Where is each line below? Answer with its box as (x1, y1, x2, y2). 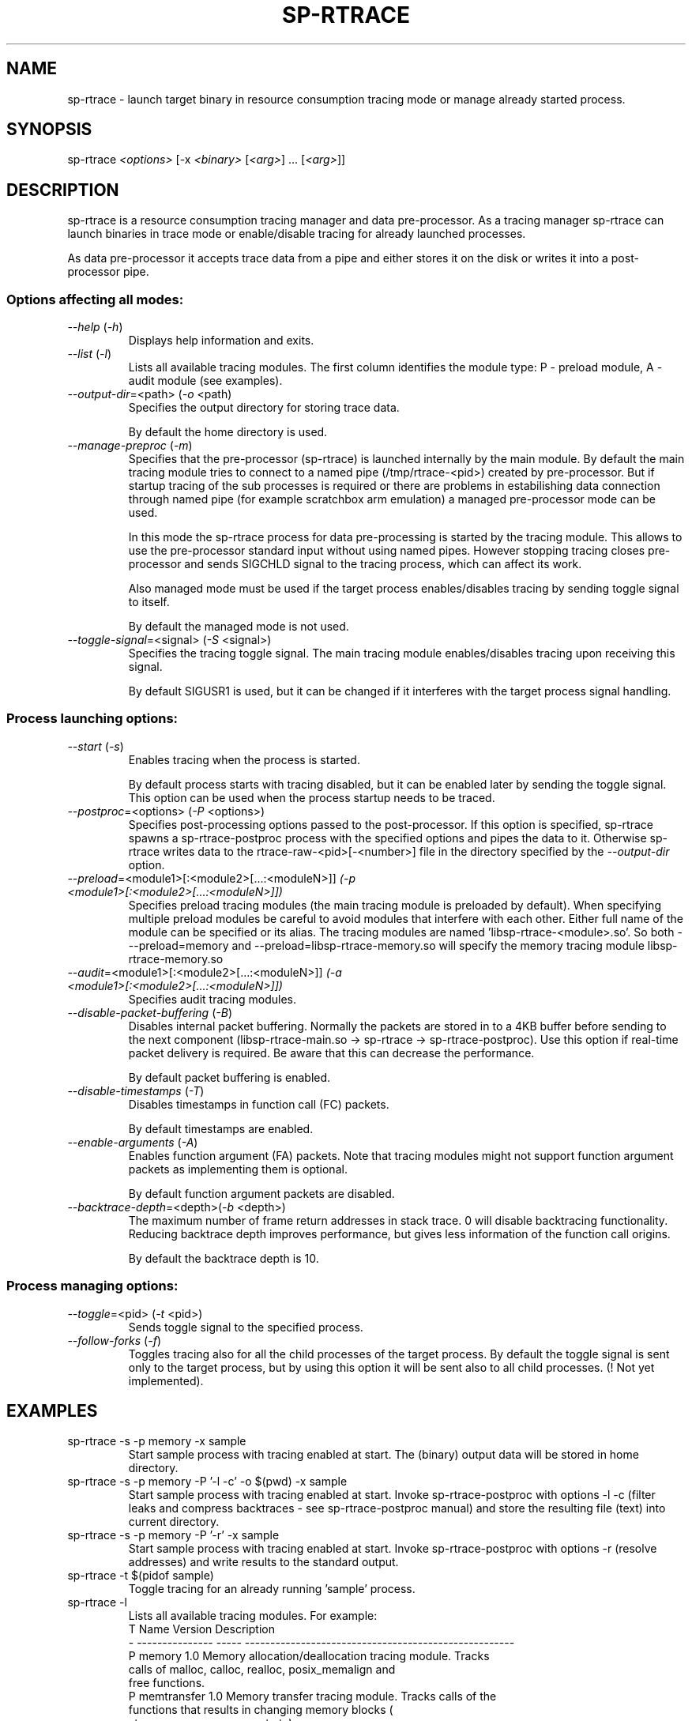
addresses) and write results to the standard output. (128, 1555, 399, 1569)
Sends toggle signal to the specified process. (128, 1320, 363, 1334)
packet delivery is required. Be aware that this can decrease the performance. (128, 1045, 535, 1060)
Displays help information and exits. (128, 333, 314, 348)
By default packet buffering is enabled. (128, 1070, 331, 1084)
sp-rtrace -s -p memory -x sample (67, 1434, 246, 1448)
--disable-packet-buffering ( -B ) (67, 1005, 232, 1019)
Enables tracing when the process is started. (128, 752, 360, 766)
